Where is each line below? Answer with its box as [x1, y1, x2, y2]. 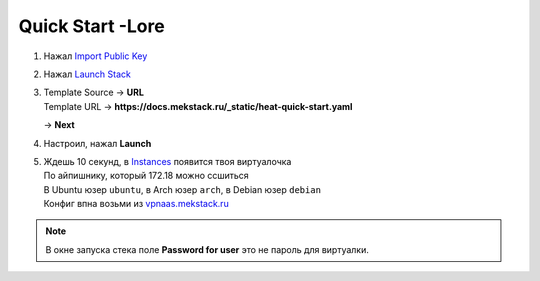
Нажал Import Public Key [43, 50, 148, 62]
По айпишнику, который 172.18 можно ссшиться [43, 170, 249, 182]
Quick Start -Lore [18, 15, 165, 37]
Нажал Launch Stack [43, 68, 132, 80]
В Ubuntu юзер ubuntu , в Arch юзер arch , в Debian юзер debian [43, 183, 322, 195]
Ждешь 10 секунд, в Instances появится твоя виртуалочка [43, 155, 292, 167]
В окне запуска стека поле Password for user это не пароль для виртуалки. [45, 243, 370, 255]
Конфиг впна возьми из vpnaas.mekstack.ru [43, 198, 229, 210]
